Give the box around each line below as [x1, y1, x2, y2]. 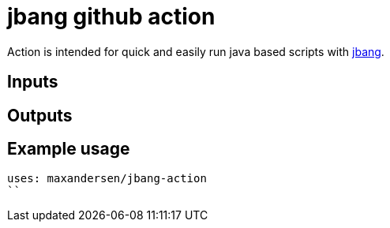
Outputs [7, 105, 73, 125]
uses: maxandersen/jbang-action [7, 172, 207, 185]
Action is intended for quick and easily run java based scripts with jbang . [7, 44, 384, 58]
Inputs [7, 72, 58, 92]
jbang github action [7, 3, 216, 30]
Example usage [7, 139, 130, 159]
